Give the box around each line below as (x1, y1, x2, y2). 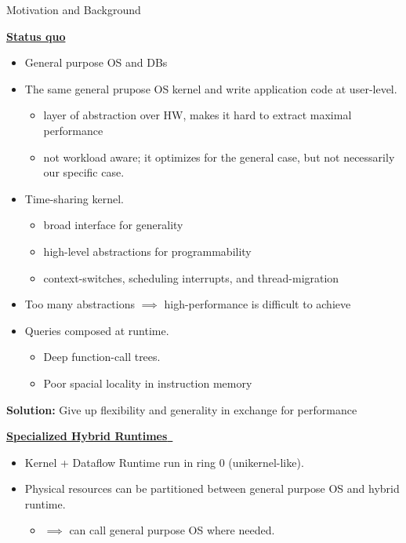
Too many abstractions (24, 296, 135, 312)
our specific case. (43, 164, 125, 180)
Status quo (6, 27, 66, 44)
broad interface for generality (43, 217, 183, 233)
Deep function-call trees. (43, 348, 161, 365)
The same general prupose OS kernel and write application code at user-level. (24, 80, 397, 97)
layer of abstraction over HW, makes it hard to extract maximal (43, 107, 352, 123)
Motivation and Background (6, 2, 141, 17)
